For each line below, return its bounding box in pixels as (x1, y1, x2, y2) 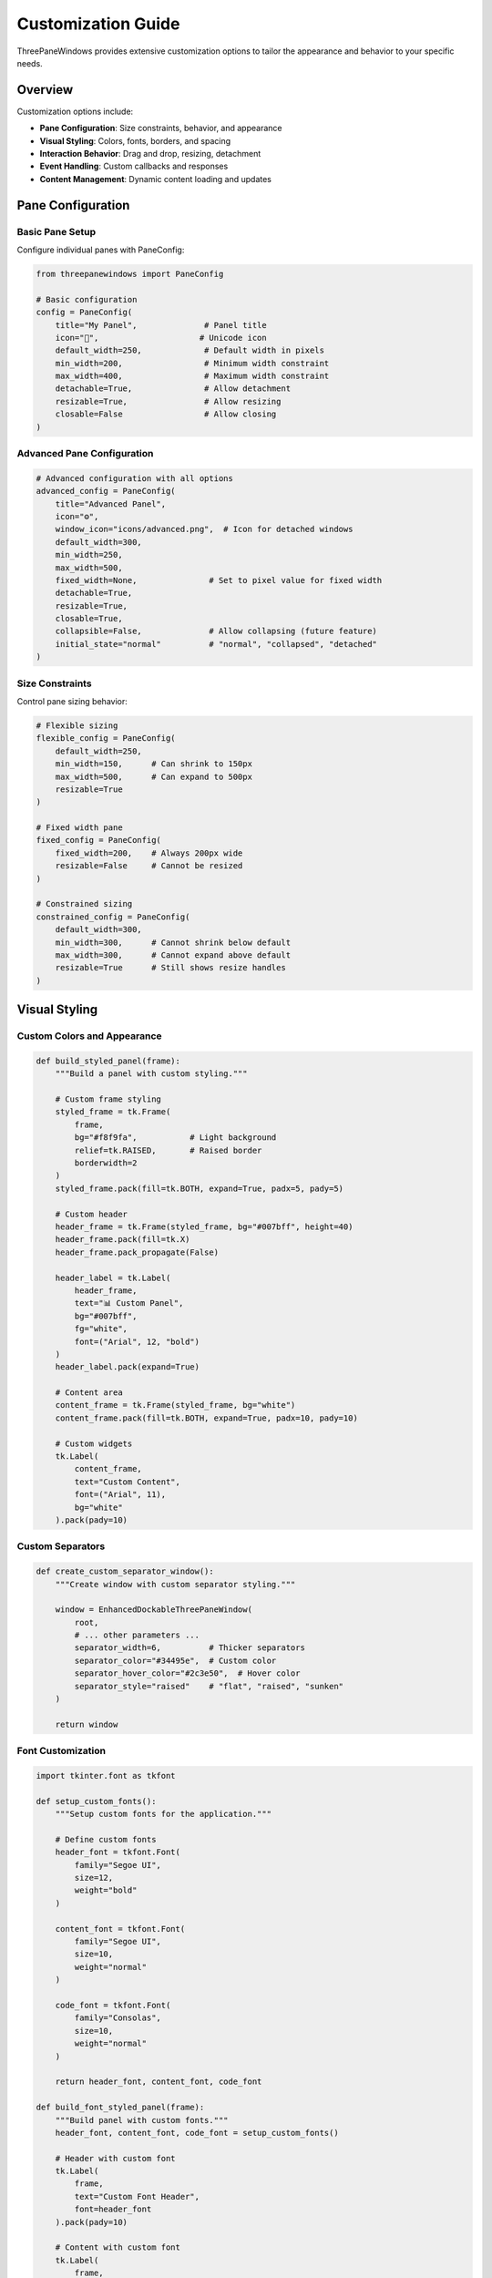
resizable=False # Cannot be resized (55, 861, 243, 871)
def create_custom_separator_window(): (36, 1566, 214, 1576)
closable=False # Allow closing (55, 409, 277, 419)
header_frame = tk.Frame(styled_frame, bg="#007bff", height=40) (55, 1222, 354, 1232)
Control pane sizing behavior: (16, 695, 128, 706)
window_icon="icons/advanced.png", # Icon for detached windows (55, 524, 354, 535)
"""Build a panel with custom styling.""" (55, 1069, 248, 1079)
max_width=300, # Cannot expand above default (55, 949, 292, 960)
